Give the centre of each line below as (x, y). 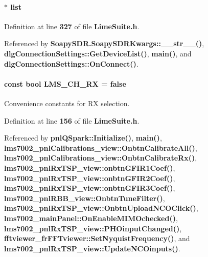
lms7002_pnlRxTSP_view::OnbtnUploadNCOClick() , (101, 208)
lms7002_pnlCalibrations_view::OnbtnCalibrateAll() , (101, 147)
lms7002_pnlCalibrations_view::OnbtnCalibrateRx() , (101, 158)
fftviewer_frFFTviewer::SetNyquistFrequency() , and (97, 238)
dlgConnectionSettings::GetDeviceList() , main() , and (98, 53)
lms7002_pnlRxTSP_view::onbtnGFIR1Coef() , (90, 167)
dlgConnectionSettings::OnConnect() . (71, 63)
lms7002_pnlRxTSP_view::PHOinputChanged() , (93, 228)
